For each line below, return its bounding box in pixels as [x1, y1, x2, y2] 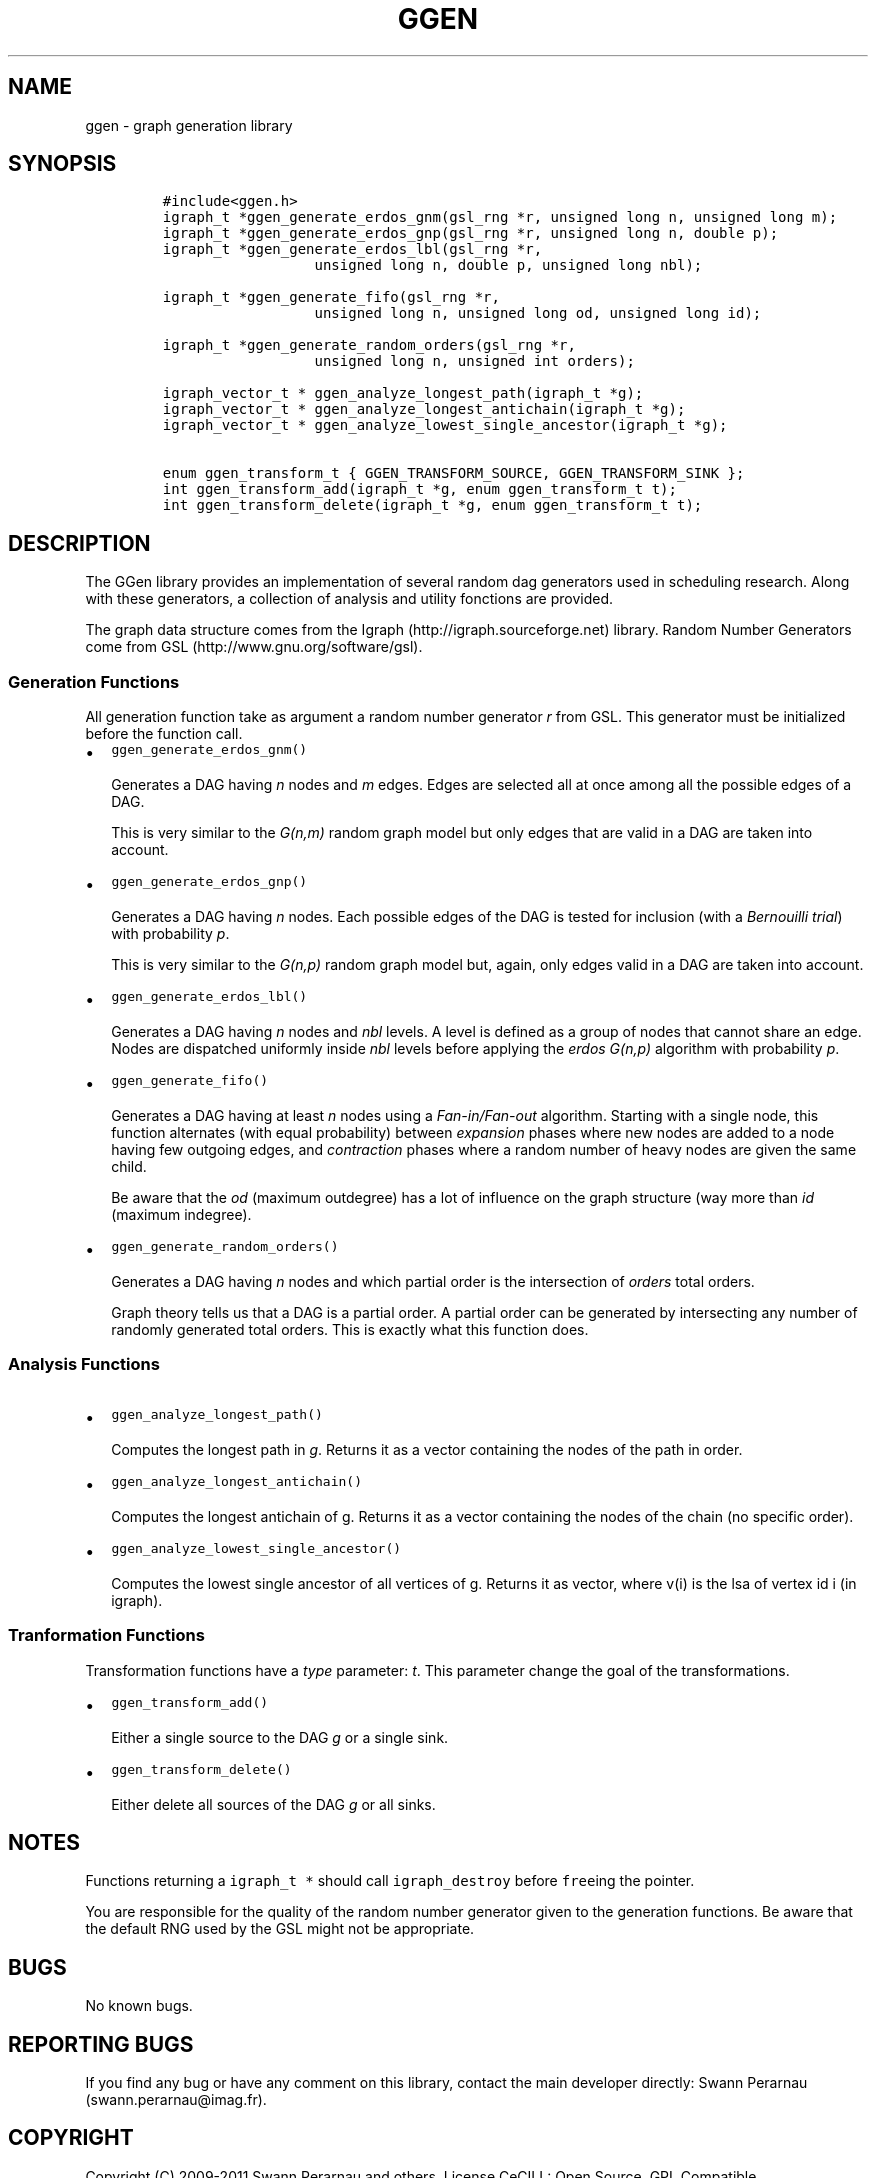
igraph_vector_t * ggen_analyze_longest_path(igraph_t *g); [162, 385, 644, 402]
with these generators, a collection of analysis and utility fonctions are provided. [85, 590, 614, 608]
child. [111, 1158, 147, 1176]
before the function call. [85, 725, 243, 743]
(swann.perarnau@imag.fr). [85, 2091, 267, 2109]
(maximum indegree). [111, 1206, 252, 1224]
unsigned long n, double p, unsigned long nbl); [314, 257, 703, 274]
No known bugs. [85, 1997, 193, 2015]
